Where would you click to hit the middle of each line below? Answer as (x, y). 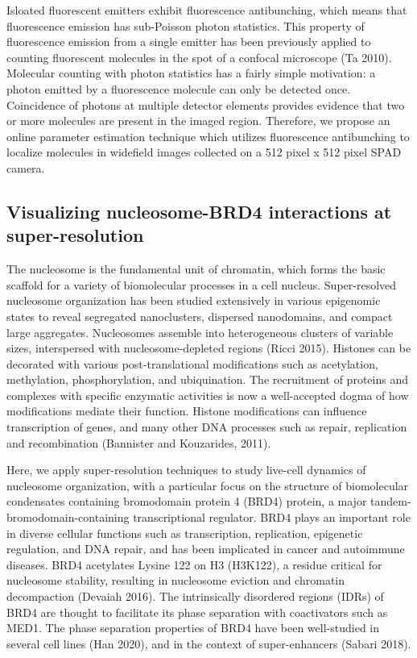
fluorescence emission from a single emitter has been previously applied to (189, 42)
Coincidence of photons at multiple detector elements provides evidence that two (206, 104)
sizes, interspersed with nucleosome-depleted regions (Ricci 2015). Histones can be (209, 348)
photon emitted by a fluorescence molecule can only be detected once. (179, 88)
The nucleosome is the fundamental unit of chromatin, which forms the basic (196, 269)
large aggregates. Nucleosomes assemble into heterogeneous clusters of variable (200, 332)
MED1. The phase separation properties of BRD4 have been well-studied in (193, 628)
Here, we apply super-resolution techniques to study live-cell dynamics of (186, 470)
